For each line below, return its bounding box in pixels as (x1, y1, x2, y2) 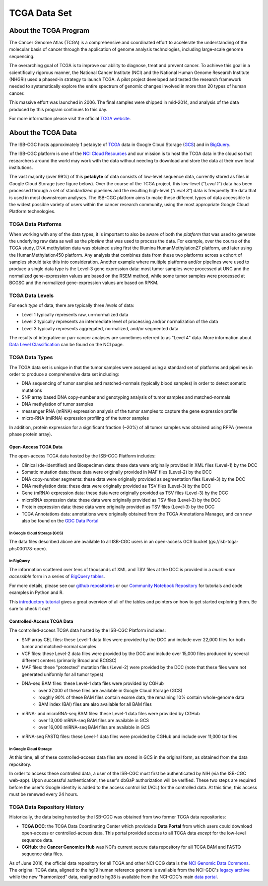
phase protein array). (9, 431, 52, 437)
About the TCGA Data (9, 128, 77, 137)
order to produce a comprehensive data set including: (9, 371, 119, 377)
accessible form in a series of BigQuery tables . (9, 574, 105, 580)
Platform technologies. (9, 209, 56, 215)
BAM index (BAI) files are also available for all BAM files (38, 701, 152, 707)
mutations (21, 387, 42, 393)
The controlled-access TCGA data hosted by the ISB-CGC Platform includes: (9, 627, 166, 633)
